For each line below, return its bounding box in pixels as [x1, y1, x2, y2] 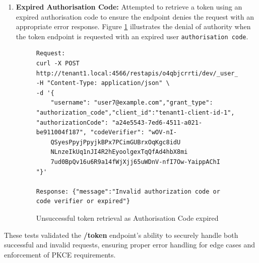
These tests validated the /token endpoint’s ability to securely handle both [4, 229, 238, 240]
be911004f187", [36, 129, 87, 136]
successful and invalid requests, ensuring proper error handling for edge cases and [4, 239, 255, 250]
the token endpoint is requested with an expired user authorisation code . [16, 31, 248, 41]
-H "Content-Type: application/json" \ [36, 79, 170, 87]
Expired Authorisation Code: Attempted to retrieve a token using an [16, 2, 242, 12]
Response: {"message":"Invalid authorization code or [36, 188, 220, 195]
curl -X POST [36, 60, 80, 67]
